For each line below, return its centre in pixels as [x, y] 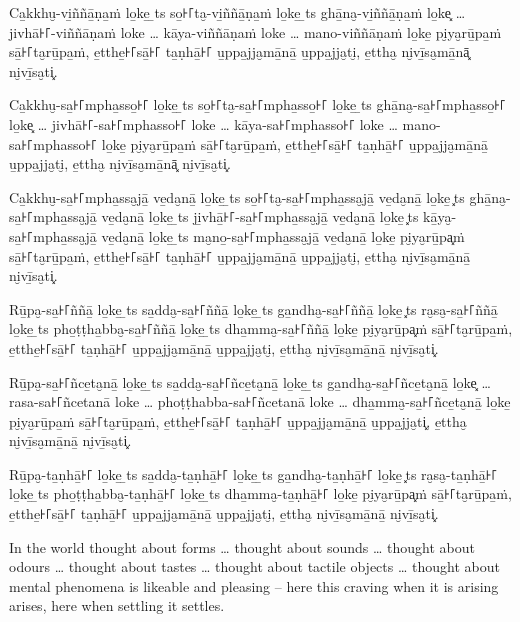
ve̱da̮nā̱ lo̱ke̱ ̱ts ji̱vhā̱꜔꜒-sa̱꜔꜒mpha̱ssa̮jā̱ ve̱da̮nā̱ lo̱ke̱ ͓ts [260, 216]
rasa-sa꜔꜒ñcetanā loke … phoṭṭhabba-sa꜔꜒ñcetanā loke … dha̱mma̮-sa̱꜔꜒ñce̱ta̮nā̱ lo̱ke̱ [260, 401]
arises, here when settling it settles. [117, 605]
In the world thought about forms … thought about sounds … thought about [242, 546]
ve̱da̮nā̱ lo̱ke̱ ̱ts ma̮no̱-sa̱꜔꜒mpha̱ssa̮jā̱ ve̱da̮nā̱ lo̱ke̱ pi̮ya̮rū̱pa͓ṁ [283, 235]
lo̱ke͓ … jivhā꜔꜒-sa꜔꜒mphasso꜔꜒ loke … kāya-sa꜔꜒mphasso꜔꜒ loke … [203, 123]
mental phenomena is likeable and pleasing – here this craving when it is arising [254, 585]
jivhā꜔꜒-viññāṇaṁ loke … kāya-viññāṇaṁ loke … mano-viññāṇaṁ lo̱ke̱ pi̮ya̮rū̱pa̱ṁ [255, 31]
